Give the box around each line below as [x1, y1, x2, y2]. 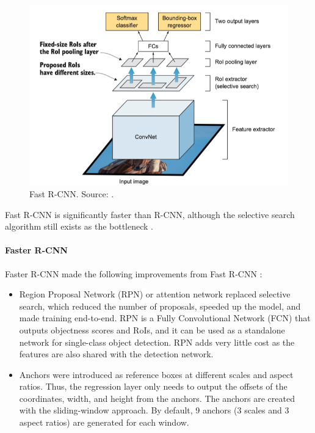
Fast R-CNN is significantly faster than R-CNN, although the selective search [5, 208, 295, 220]
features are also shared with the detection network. [19, 347, 214, 360]
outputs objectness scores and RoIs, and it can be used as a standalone [19, 323, 285, 336]
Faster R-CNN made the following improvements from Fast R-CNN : [5, 267, 262, 280]
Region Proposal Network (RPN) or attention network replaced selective [19, 288, 291, 300]
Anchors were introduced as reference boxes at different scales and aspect [19, 368, 294, 380]
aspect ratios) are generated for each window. [19, 416, 189, 429]
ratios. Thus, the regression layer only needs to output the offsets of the [19, 380, 288, 393]
